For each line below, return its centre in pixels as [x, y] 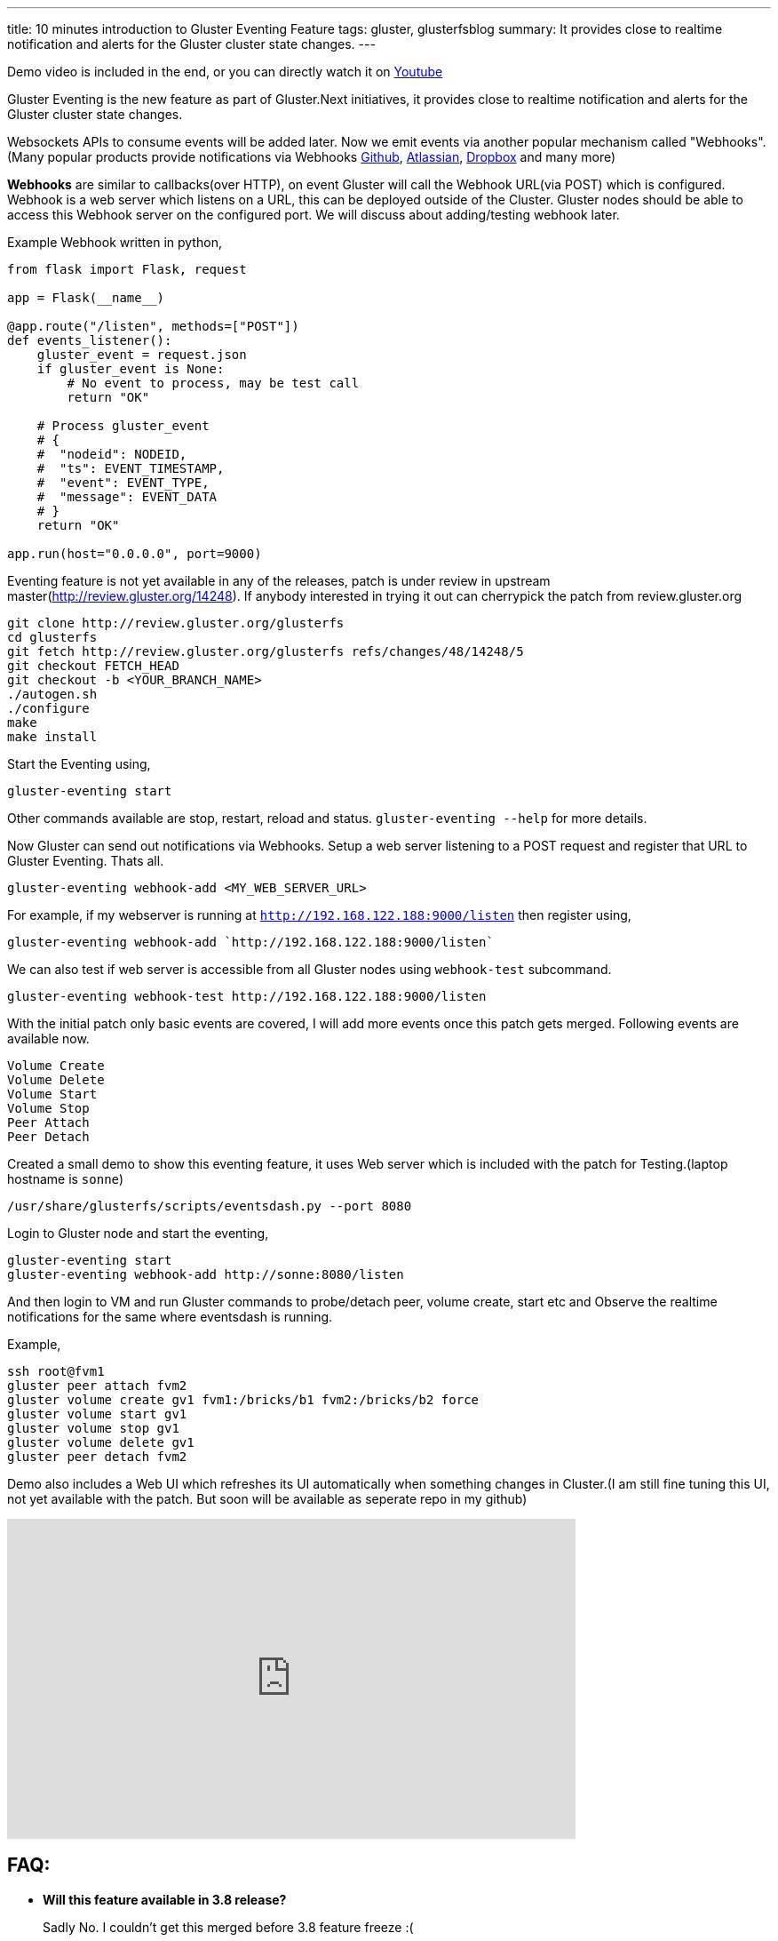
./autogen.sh [52, 694]
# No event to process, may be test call [213, 383]
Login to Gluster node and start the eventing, [138, 1233]
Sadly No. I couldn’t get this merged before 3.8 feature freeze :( [228, 1927]
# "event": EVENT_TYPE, [123, 483]
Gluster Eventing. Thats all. [86, 861]
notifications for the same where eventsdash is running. [170, 1317]
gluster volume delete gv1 [101, 1442]
